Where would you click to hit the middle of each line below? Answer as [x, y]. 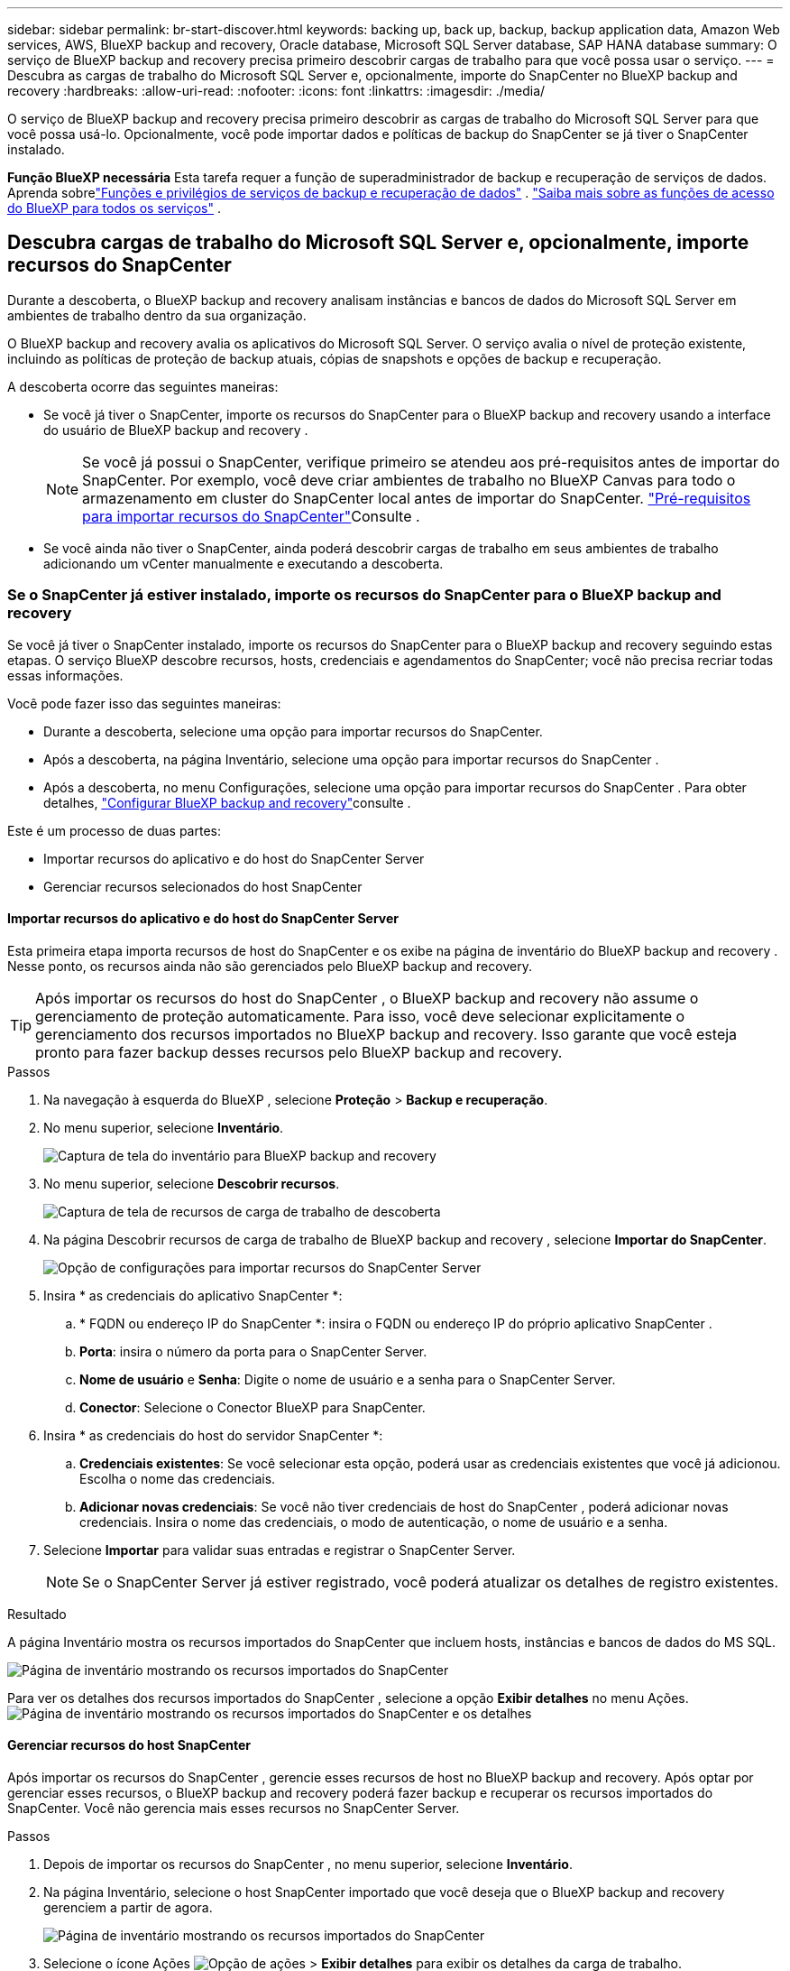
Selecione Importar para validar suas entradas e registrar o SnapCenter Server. [280, 1550]
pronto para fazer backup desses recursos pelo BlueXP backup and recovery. [299, 1052]
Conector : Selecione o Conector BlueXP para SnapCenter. [253, 1407]
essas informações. [65, 675]
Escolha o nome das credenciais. [178, 1478]
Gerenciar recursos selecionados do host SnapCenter [203, 886]
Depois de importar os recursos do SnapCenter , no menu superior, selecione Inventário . [308, 1865]
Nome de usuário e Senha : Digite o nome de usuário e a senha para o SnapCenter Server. [348, 1379]
